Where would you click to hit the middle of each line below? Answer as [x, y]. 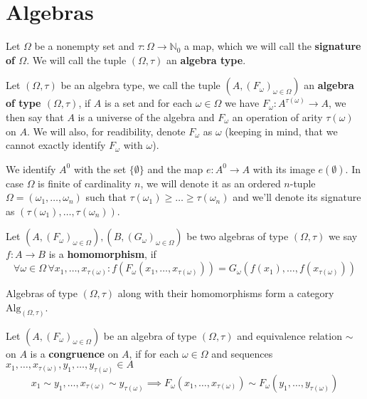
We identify [31, 169]
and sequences [242, 353]
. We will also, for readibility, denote [106, 131]
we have [242, 103]
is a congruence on [74, 353]
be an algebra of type [150, 335]
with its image [284, 169]
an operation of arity [277, 116]
